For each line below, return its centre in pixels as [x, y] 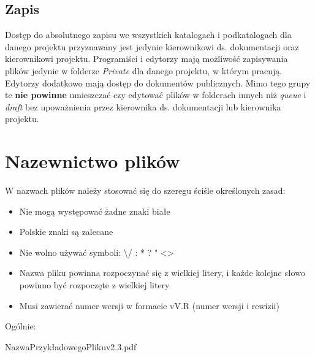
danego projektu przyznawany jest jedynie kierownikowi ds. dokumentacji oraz [152, 46]
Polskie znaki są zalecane [66, 232]
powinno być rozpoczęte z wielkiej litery [94, 285]
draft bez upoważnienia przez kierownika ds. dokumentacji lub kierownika [143, 106]
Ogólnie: [21, 326]
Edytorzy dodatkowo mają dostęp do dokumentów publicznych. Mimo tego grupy [158, 83]
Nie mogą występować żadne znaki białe [95, 211]
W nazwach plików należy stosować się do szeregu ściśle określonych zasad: [145, 190]
